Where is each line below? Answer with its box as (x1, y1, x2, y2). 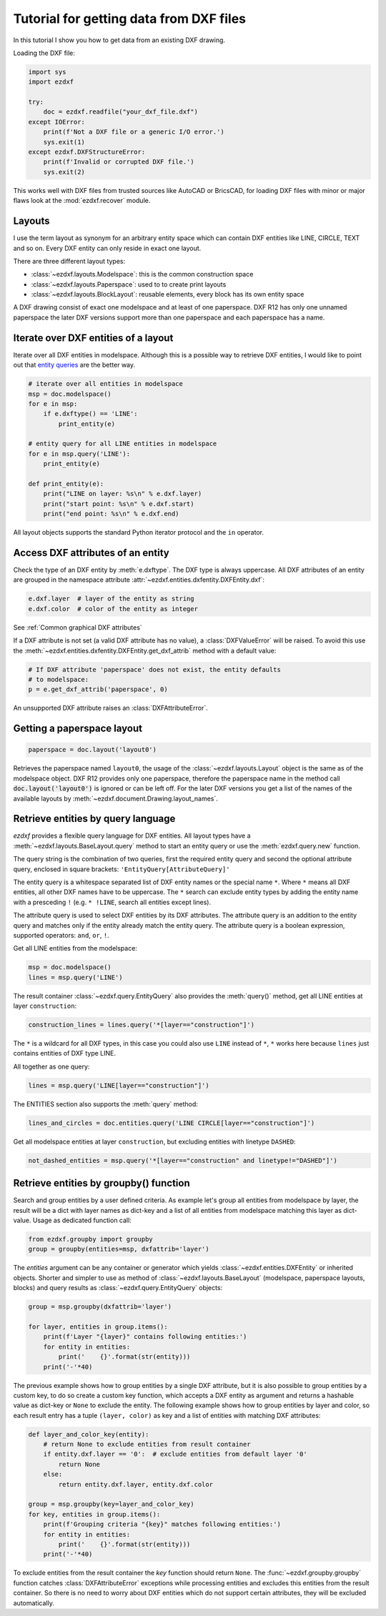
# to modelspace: (28, 675, 89, 683)
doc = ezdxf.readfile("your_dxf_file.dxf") (43, 108, 198, 116)
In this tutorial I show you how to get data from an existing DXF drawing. (13, 36, 225, 44)
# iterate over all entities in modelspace (28, 380, 184, 388)
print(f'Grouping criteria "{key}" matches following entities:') (43, 1520, 282, 1529)
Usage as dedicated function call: (32, 1216, 132, 1225)
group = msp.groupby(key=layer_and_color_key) (28, 1500, 194, 1508)
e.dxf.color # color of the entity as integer (28, 605, 198, 613)
